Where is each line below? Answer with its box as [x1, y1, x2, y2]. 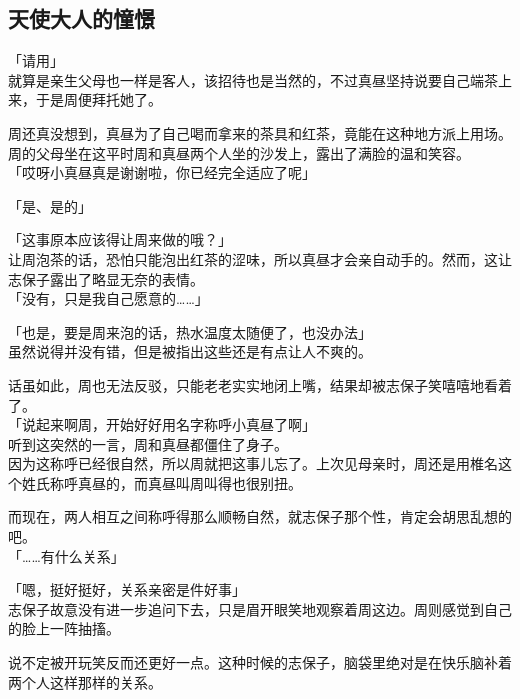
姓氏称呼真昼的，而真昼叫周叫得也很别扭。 [21, 472, 302, 493]
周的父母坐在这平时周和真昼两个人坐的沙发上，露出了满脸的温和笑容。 [8, 142, 470, 163]
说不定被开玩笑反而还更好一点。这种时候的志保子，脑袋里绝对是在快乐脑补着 [8, 652, 512, 673]
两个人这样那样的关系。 [8, 671, 162, 692]
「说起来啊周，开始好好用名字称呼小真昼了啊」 [8, 414, 316, 435]
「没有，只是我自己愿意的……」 [8, 288, 209, 309]
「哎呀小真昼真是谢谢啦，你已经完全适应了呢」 [8, 162, 316, 183]
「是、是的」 [8, 195, 92, 216]
